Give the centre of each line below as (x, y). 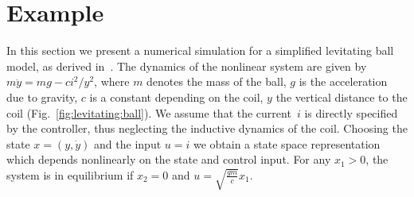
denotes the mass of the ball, (217, 81)
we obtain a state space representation (287, 143)
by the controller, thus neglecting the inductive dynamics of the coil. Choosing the (207, 128)
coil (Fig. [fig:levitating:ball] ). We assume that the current (149, 112)
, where (112, 81)
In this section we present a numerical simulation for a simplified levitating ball (200, 50)
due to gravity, (42, 97)
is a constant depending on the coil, (176, 97)
